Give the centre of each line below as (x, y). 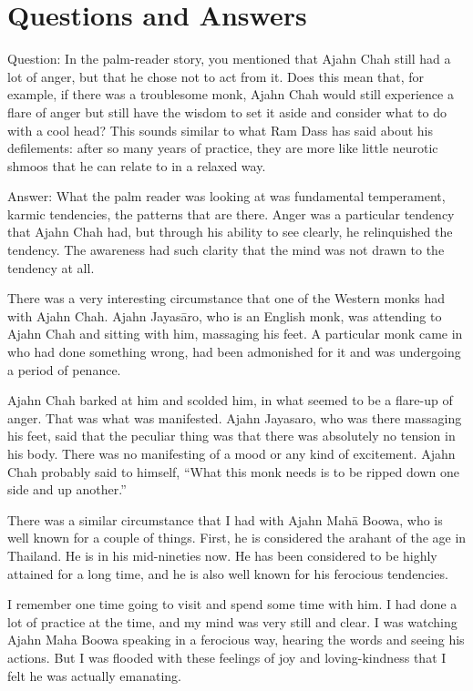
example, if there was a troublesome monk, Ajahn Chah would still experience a (231, 94)
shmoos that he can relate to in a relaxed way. (137, 165)
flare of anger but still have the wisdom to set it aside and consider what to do (227, 112)
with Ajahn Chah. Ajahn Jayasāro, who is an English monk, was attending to (225, 315)
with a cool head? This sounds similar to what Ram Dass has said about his (220, 130)
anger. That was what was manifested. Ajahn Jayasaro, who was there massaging (235, 417)
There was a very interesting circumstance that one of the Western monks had (226, 298)
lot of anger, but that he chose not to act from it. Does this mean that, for (216, 76)
